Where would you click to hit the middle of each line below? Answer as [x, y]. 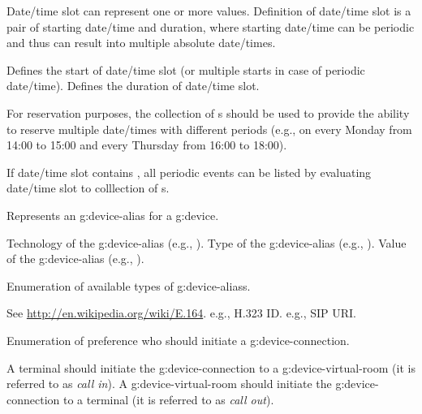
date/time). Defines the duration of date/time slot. [133, 86]
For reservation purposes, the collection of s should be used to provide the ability [208, 112]
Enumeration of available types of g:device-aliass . [129, 285]
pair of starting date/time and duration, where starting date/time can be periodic [211, 26]
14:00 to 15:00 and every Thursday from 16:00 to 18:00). [147, 145]
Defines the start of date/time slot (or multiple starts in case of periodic [186, 69]
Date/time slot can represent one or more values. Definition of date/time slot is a [209, 11]
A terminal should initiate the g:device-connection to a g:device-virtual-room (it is [211, 367]
